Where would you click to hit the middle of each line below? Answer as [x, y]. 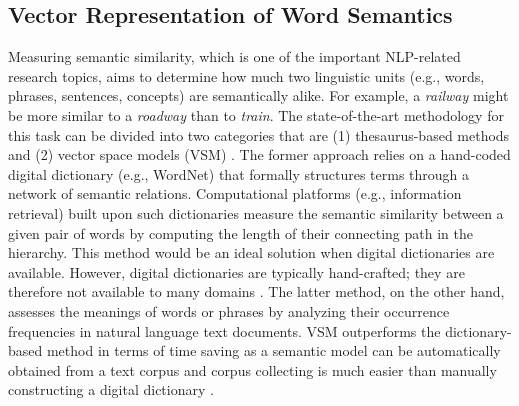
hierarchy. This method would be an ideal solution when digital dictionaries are [251, 252]
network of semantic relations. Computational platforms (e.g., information [235, 193]
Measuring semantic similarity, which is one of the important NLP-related [234, 56]
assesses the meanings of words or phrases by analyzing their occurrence [229, 310]
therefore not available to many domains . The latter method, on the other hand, [256, 291]
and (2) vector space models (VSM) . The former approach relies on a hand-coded [259, 154]
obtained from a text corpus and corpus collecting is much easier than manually [252, 369]
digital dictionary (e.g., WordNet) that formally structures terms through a [239, 173]
